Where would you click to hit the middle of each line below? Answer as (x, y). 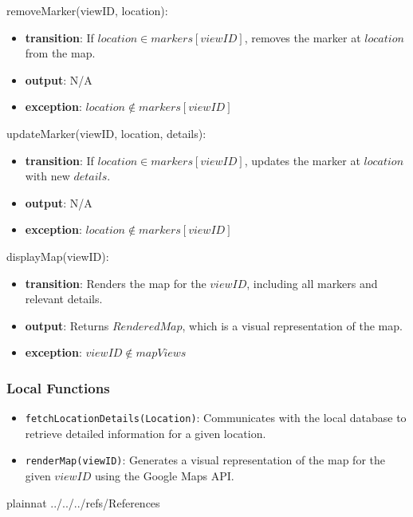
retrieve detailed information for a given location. (146, 433)
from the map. (60, 53)
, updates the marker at (302, 160)
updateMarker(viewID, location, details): (106, 133)
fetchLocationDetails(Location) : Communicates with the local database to (216, 418)
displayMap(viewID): (58, 256)
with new (47, 176)
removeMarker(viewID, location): (87, 10)
